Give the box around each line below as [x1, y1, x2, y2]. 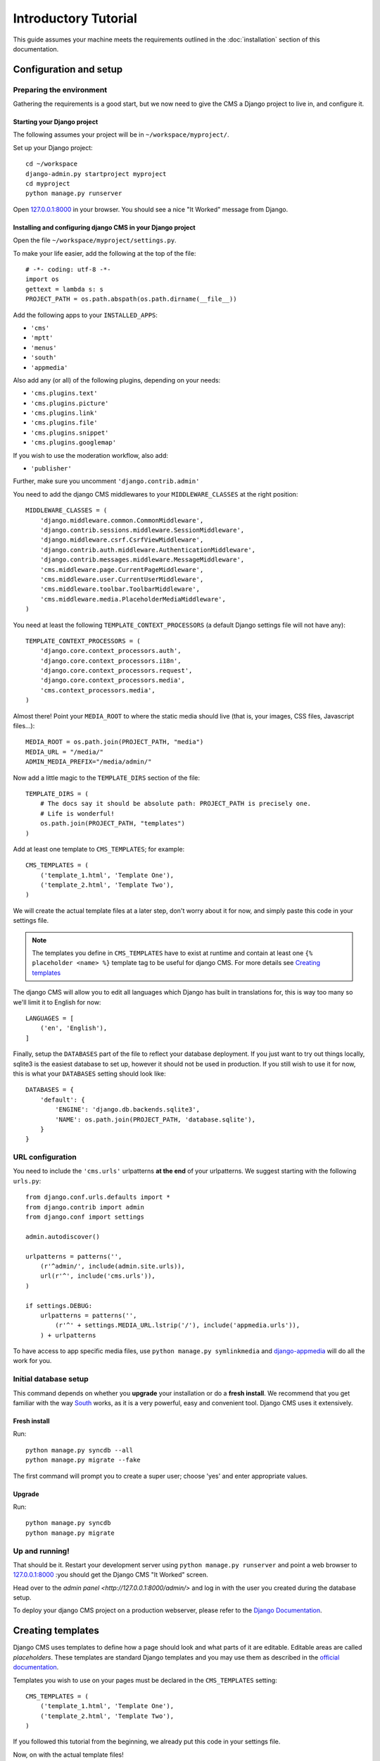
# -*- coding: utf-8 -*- [25, 266, 111, 273]
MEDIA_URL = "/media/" [25, 747, 104, 756]
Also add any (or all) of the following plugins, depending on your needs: [13, 375, 221, 384]
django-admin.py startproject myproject [25, 170, 167, 178]
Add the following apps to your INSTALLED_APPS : [13, 311, 158, 319]
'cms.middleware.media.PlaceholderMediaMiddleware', [39, 595, 227, 603]
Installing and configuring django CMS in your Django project [13, 223, 196, 232]
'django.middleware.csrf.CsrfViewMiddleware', [39, 536, 204, 544]
